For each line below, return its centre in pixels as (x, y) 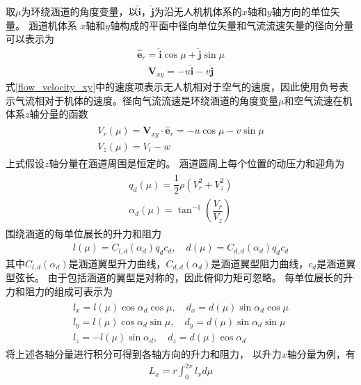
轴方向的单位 (301, 11)
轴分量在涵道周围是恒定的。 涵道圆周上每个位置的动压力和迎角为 (197, 163)
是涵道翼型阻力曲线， (260, 263)
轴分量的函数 (59, 114)
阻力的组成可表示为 (69, 291)
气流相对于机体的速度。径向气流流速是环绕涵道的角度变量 (146, 100)
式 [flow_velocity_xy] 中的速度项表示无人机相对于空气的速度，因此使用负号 (173, 87)
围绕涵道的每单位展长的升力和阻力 (83, 234)
